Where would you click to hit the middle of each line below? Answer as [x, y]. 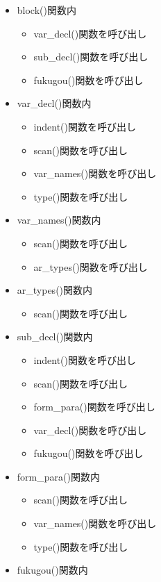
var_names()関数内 [59, 220]
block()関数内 [46, 10]
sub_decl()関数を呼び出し [91, 57]
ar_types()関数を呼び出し [91, 266]
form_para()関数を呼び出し [94, 407]
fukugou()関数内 [52, 570]
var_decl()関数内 [54, 103]
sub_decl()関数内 [55, 336]
